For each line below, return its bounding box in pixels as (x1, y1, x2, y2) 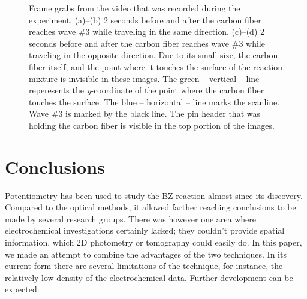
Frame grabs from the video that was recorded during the (29, 2, 240, 14)
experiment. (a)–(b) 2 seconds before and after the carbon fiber (29, 13, 261, 26)
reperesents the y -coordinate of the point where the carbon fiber (29, 84, 264, 96)
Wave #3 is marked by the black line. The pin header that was (29, 107, 260, 120)
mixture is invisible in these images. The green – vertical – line (29, 72, 260, 84)
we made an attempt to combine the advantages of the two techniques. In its (5, 247, 287, 260)
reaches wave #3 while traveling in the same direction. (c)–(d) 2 (29, 25, 264, 38)
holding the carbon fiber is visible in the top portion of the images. (29, 119, 275, 131)
